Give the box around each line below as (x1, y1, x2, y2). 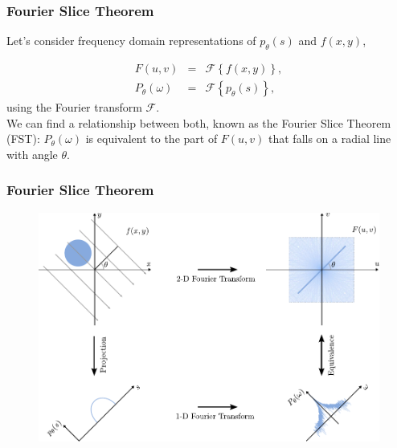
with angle (6, 145, 58, 162)
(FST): (6, 130, 40, 147)
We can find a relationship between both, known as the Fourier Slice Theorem (6, 114, 391, 131)
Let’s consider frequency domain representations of (6, 32, 256, 49)
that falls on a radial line (268, 130, 391, 147)
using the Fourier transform (6, 99, 142, 116)
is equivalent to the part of (85, 130, 218, 147)
